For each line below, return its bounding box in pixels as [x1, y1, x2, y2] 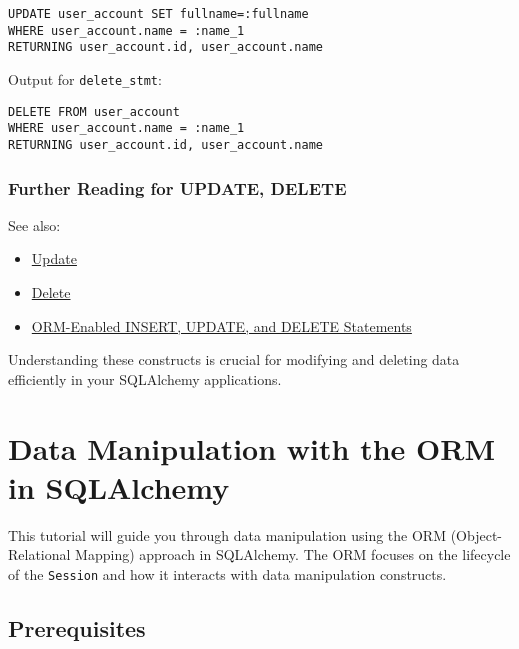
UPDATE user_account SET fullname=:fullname [8, 7, 309, 21]
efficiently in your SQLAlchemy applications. [8, 368, 282, 389]
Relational [8, 544, 71, 565]
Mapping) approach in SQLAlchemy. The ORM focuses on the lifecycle [75, 544, 511, 565]
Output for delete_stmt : [8, 68, 162, 89]
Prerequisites [8, 612, 146, 643]
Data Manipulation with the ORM [8, 427, 495, 468]
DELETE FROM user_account [8, 104, 180, 119]
